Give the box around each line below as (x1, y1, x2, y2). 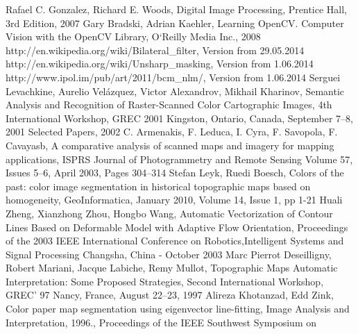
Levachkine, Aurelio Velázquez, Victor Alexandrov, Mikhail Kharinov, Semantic (6, 83, 345, 98)
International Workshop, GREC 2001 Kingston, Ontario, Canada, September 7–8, (6, 110, 353, 125)
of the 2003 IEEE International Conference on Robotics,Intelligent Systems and (6, 233, 344, 248)
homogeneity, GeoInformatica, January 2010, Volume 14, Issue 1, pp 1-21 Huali (6, 192, 343, 207)
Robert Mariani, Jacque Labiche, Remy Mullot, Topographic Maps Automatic (6, 260, 338, 275)
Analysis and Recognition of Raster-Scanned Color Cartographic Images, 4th (6, 97, 332, 112)
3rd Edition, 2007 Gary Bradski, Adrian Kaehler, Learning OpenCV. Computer (6, 15, 344, 30)
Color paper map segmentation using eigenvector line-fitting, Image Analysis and (6, 301, 350, 316)
